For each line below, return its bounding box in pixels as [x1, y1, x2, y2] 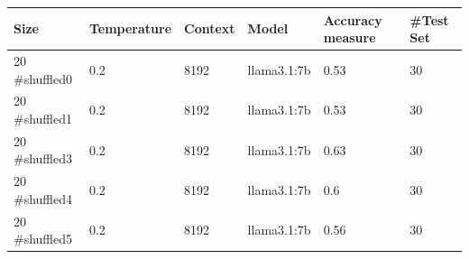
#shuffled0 [14, 69, 73, 88]
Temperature [88, 19, 172, 38]
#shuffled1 [14, 108, 73, 127]
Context [184, 19, 235, 38]
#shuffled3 [14, 149, 73, 168]
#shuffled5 [14, 229, 73, 248]
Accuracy [323, 10, 382, 29]
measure [323, 28, 376, 47]
